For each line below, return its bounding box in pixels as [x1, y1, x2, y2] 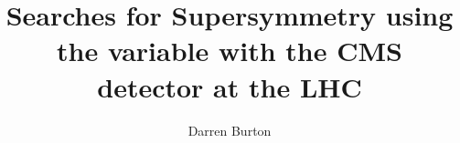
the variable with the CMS [57, 32, 402, 69]
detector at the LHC [97, 67, 362, 105]
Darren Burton [187, 120, 272, 139]
